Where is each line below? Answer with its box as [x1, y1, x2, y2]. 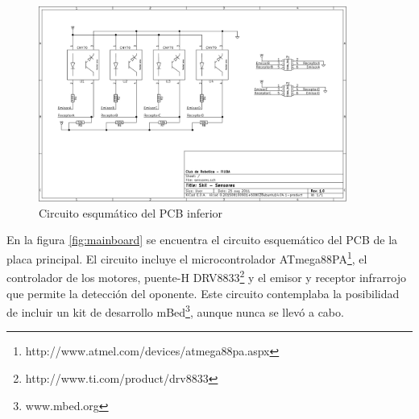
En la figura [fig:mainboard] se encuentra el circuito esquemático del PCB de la [6, 231, 398, 248]
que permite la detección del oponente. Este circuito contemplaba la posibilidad [6, 284, 400, 301]
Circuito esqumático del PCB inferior [39, 204, 223, 221]
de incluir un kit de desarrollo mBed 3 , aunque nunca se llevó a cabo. [6, 301, 344, 320]
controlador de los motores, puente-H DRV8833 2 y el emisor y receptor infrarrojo [6, 267, 407, 285]
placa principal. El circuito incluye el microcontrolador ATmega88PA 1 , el [6, 248, 367, 267]
